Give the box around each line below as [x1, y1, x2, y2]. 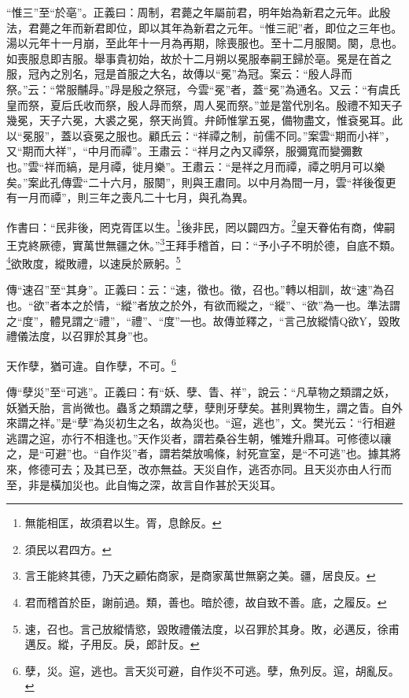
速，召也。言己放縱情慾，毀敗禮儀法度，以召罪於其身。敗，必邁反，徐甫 [24, 620, 400, 637]
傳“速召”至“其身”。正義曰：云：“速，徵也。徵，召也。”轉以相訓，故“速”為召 [6, 281, 395, 298]
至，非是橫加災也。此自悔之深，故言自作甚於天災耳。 [6, 476, 282, 492]
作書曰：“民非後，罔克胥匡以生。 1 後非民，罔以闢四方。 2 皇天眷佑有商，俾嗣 [6, 216, 396, 235]
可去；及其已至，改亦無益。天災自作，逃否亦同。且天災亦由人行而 [50, 461, 392, 477]
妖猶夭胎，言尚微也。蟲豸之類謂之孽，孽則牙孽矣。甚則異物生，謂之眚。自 [6, 399, 392, 415]
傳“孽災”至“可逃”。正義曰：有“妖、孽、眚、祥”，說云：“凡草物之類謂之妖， [6, 384, 396, 400]
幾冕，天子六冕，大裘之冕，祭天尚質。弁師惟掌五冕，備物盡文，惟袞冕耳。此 [6, 112, 403, 128]
